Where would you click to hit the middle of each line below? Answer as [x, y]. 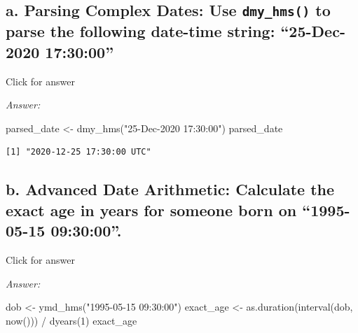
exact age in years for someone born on [151, 210]
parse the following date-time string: [140, 31]
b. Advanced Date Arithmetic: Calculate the [170, 189]
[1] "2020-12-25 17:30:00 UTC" [78, 152]
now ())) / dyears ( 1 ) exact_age [71, 320]
